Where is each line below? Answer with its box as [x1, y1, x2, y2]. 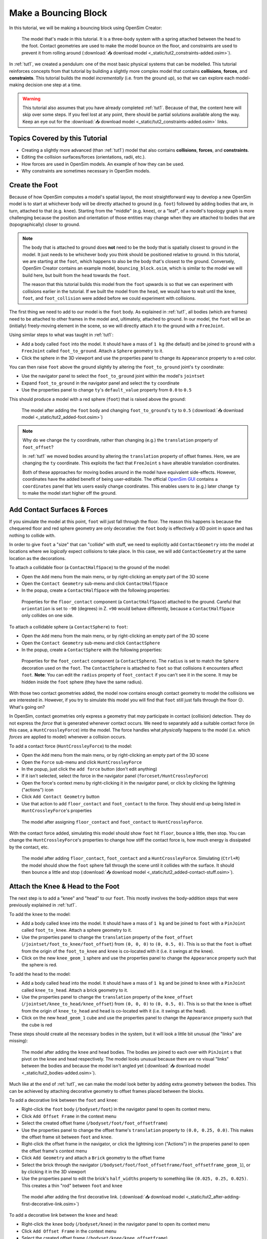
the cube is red [21, 1021, 52, 1028]
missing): [9, 1038, 28, 1044]
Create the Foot [9, 181, 58, 189]
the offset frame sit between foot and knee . [21, 1134, 113, 1140]
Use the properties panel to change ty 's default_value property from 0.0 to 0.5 [21, 387, 192, 393]
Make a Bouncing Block [9, 7, 107, 18]
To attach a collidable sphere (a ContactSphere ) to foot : [9, 623, 128, 629]
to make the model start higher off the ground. [22, 490, 117, 496]
